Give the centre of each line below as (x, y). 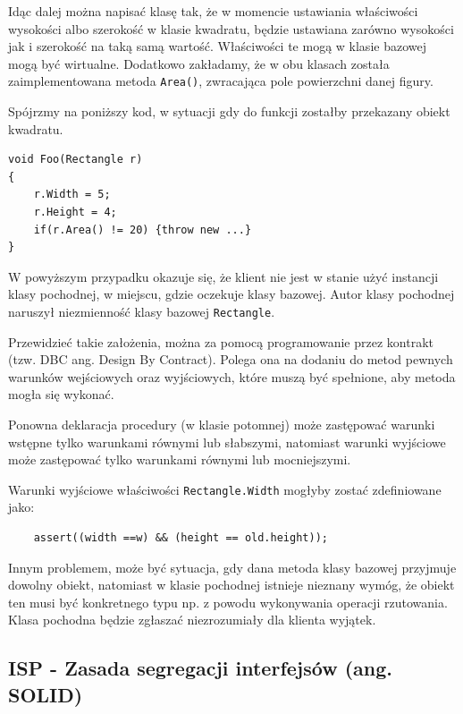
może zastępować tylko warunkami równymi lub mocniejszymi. (180, 459)
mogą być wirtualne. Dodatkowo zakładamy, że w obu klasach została (199, 63)
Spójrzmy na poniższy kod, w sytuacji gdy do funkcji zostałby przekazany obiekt (229, 111)
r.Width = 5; (72, 195)
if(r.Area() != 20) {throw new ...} (143, 229)
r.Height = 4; (75, 212)
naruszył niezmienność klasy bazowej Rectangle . (142, 311)
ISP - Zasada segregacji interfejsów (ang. (200, 668)
